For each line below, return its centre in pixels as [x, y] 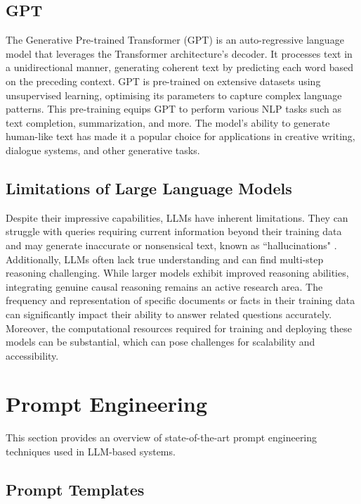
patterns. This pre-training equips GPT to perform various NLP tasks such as [173, 109]
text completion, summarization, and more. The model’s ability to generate [168, 122]
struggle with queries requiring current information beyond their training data [174, 231]
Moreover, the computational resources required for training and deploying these [179, 328]
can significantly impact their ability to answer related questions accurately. [169, 314]
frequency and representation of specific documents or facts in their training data [180, 300]
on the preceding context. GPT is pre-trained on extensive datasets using [163, 81]
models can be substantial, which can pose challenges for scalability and [160, 342]
